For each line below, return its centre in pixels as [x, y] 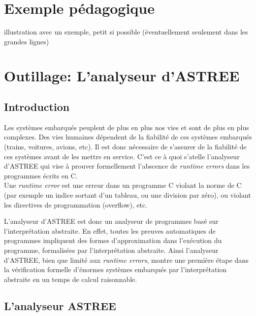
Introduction [37, 107]
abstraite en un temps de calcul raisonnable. [71, 279]
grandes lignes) [27, 41]
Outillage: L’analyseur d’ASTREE [122, 75]
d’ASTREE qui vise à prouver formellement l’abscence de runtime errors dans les [127, 166]
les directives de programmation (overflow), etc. [76, 204]
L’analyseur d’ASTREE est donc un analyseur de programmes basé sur [111, 221]
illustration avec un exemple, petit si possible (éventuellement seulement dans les [126, 32]
